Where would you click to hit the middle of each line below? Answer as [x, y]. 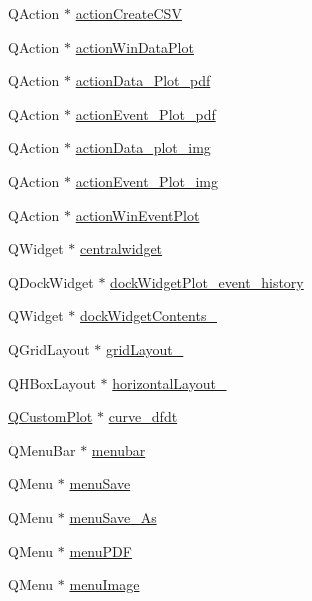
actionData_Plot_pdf [143, 80]
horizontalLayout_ [169, 382]
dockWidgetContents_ [148, 315]
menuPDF [100, 550]
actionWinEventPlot [137, 214]
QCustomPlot [50, 416]
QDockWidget [51, 281]
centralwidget [121, 248]
